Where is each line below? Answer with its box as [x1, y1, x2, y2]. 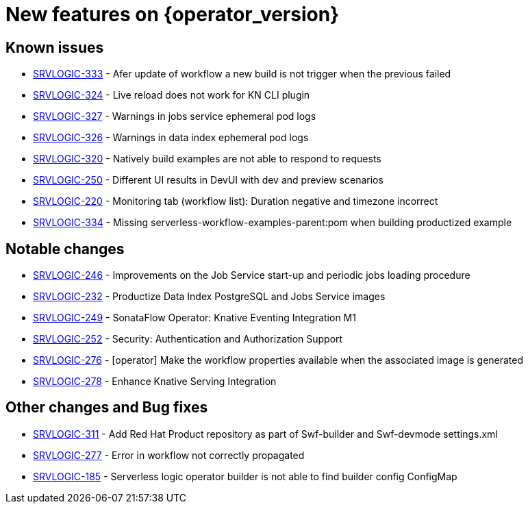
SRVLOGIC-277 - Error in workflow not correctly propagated [33, 449, 305, 461]
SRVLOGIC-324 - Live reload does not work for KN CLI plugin [33, 89, 310, 101]
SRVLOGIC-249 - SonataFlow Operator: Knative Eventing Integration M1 [33, 312, 356, 324]
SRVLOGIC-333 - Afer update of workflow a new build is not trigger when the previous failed [33, 68, 451, 80]
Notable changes [5, 240, 125, 258]
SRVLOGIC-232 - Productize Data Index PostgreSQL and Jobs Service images [33, 290, 386, 303]
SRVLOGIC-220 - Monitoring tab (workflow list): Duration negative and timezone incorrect [33, 195, 438, 208]
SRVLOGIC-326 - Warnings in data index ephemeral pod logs [33, 132, 309, 144]
